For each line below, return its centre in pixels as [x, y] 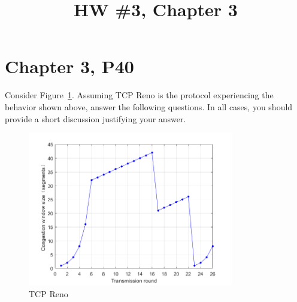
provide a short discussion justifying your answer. [96, 118]
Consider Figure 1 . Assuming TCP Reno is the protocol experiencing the [139, 95]
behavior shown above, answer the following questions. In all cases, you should [149, 106]
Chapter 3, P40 [69, 66]
